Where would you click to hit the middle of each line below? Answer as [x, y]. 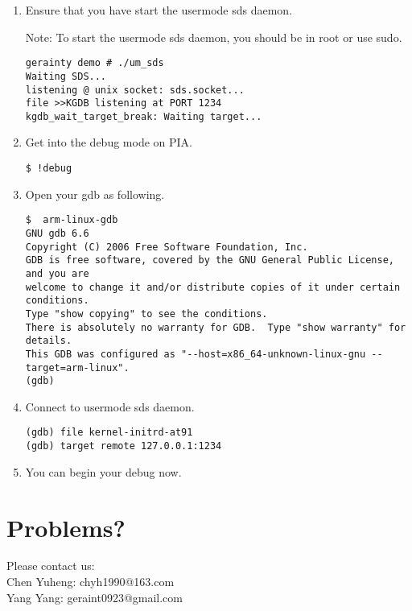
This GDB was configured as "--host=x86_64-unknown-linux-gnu [196, 354]
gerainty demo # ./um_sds [95, 63]
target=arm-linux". [77, 367]
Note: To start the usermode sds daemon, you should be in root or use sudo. [214, 37]
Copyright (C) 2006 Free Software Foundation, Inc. [167, 247]
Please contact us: [51, 566]
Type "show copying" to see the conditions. [146, 314]
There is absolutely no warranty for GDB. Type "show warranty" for [216, 327]
